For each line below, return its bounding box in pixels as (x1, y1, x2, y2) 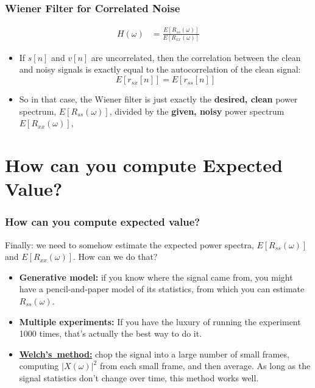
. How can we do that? (73, 250, 158, 263)
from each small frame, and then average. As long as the (99, 359, 311, 372)
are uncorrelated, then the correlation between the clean (91, 51, 301, 63)
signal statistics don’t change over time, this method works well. (19, 371, 259, 384)
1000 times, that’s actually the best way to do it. (19, 327, 202, 340)
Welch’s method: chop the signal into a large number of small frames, (19, 347, 289, 360)
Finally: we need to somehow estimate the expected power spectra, (5, 238, 254, 251)
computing (19, 359, 59, 372)
